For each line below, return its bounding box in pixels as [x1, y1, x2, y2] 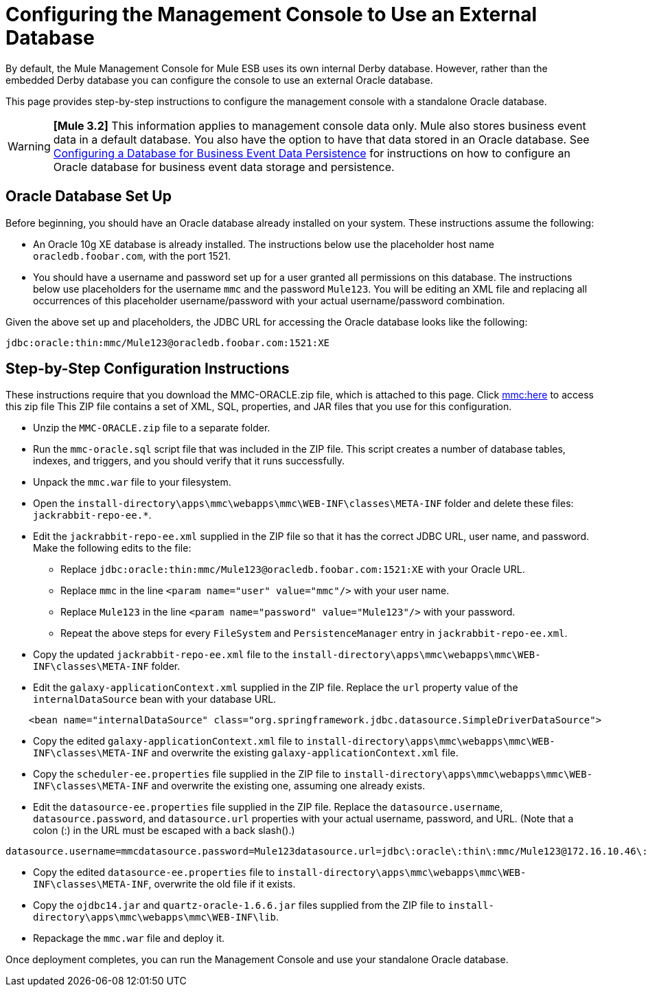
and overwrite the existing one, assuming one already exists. [151, 780, 426, 792]
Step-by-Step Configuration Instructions [5, 360, 290, 378]
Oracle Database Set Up [5, 188, 172, 205]
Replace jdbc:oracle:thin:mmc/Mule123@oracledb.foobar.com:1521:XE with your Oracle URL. [60, 563, 525, 576]
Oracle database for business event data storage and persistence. [53, 159, 395, 174]
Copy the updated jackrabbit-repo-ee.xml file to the [33, 649, 290, 661]
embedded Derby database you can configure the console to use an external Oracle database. [5, 74, 433, 86]
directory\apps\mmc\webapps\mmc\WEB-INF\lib [33, 912, 277, 923]
